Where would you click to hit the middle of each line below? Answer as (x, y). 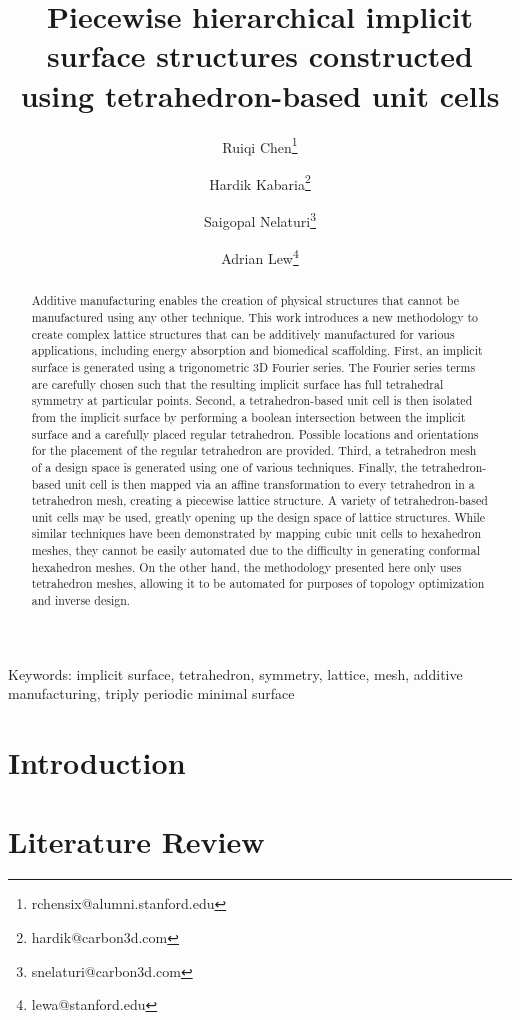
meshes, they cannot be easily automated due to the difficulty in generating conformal (255, 550)
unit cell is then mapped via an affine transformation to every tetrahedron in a (269, 483)
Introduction (97, 762)
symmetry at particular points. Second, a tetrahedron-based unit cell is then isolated (252, 400)
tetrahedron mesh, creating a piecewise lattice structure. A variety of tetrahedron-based (259, 500)
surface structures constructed (260, 55)
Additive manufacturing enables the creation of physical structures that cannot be (245, 300)
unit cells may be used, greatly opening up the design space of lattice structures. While (258, 516)
